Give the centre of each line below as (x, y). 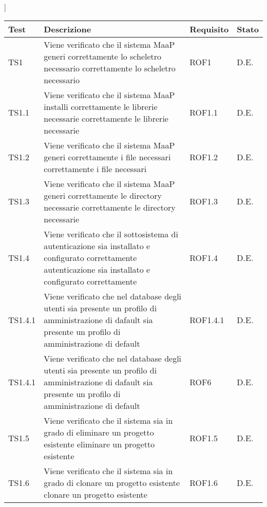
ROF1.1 (204, 112)
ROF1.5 (204, 438)
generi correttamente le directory (103, 195)
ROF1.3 (204, 201)
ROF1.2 (204, 157)
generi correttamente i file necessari (107, 157)
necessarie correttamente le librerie (106, 118)
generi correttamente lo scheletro (103, 56)
